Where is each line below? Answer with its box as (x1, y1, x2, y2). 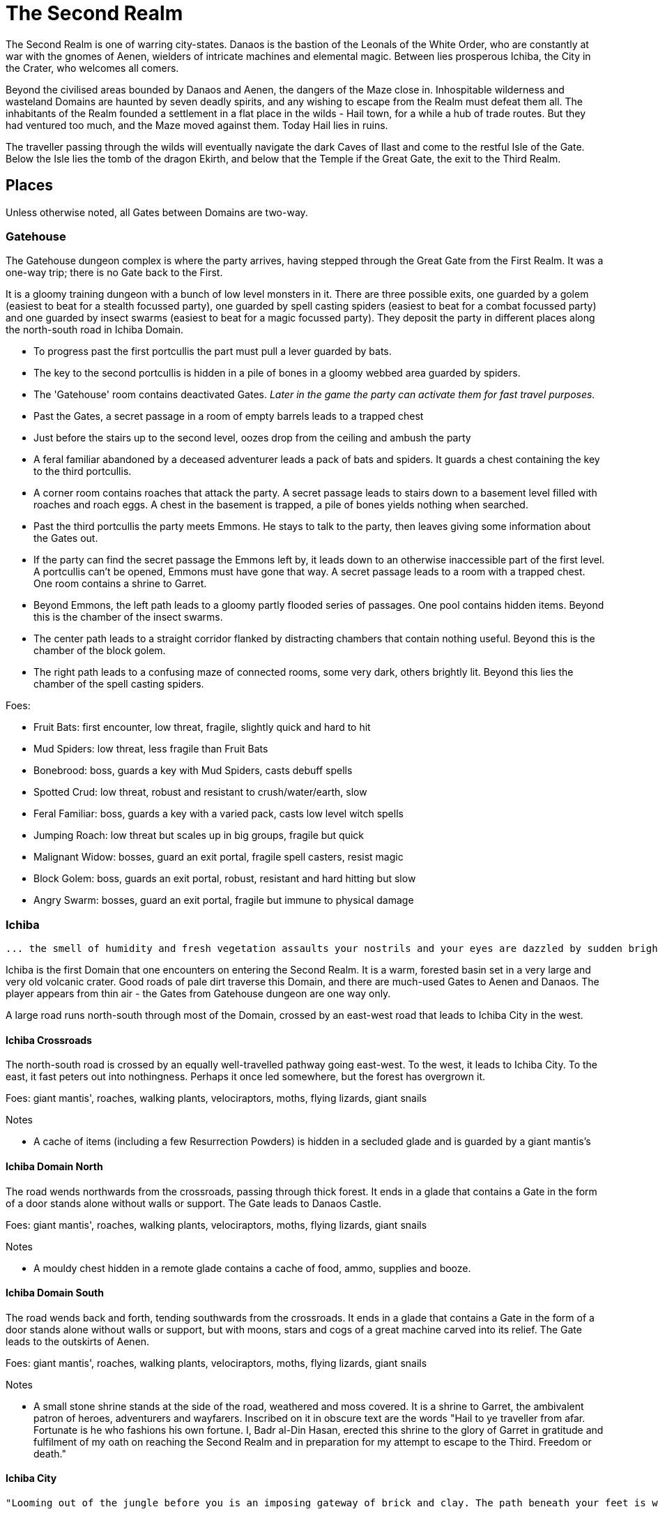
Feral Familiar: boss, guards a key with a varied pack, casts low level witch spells (33, 808, 404, 820)
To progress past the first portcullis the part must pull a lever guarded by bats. (33, 345, 392, 358)
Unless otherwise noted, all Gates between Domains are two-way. (6, 206, 308, 218)
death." (33, 1447, 66, 1460)
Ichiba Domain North (6, 1160, 103, 1172)
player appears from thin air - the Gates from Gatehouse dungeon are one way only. (6, 987, 391, 1000)
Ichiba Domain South (6, 1287, 104, 1299)
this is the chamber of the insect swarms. (33, 611, 223, 623)
